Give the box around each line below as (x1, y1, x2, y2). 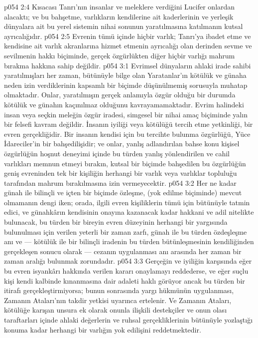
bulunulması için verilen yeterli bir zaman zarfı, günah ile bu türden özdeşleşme (4, 226, 247, 237)
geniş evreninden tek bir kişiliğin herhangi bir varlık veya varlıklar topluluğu (4, 168, 237, 178)
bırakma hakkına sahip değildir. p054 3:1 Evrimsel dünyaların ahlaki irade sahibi (4, 60, 251, 70)
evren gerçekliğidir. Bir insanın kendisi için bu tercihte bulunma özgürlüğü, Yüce (4, 128, 251, 139)
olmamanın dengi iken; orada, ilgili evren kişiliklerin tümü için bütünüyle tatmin (4, 197, 250, 207)
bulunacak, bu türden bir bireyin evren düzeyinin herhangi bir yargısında (4, 217, 228, 227)
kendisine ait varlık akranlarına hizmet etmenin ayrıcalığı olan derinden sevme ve (4, 40, 252, 51)
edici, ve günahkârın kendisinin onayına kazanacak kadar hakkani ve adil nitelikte (4, 207, 254, 217)
